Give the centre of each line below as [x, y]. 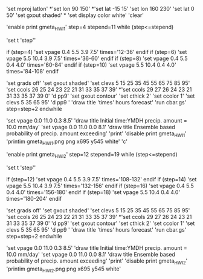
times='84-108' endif [33, 71]
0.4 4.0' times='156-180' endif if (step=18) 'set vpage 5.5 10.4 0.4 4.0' [93, 192]
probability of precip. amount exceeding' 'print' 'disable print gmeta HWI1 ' [96, 134]
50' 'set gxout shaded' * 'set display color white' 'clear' [75, 15]
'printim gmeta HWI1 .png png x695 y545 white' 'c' [67, 142]
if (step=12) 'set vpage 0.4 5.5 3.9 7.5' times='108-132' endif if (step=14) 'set [101, 180]
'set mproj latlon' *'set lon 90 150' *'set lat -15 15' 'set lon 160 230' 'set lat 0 [100, 9]
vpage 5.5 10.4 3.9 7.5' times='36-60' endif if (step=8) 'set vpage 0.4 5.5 [97, 58]
